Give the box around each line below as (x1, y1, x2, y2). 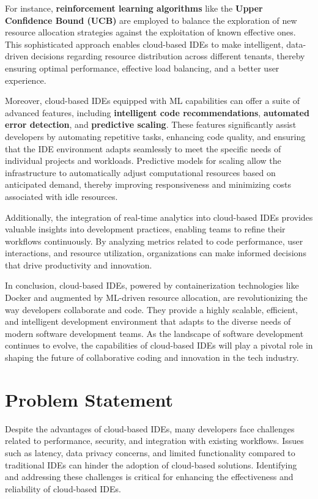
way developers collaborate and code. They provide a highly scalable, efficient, (5, 303, 298, 316)
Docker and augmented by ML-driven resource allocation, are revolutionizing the (5, 291, 308, 304)
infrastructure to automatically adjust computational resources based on (5, 166, 276, 179)
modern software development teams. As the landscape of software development (5, 327, 304, 339)
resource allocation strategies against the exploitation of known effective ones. (5, 26, 296, 39)
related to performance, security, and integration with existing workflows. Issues (5, 434, 304, 447)
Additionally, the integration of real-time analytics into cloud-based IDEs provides (5, 210, 313, 223)
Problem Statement (5, 386, 173, 412)
